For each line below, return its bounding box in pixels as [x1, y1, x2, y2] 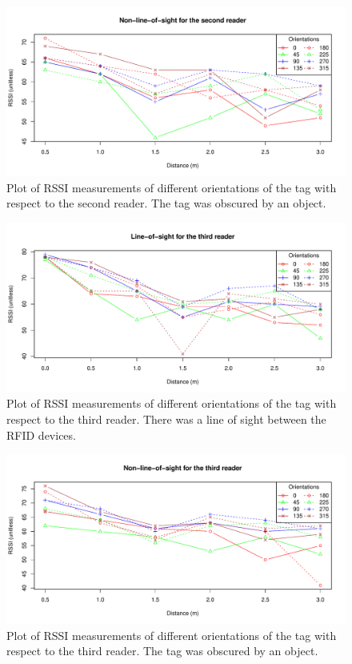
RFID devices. [6, 426, 76, 443]
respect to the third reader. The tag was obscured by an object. [6, 642, 318, 659]
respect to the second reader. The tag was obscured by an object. [6, 195, 326, 211]
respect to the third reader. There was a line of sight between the [6, 410, 326, 427]
